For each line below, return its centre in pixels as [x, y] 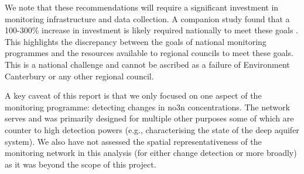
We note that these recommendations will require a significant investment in [142, 7]
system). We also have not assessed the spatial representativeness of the [133, 141]
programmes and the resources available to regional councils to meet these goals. [149, 53]
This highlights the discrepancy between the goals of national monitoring [136, 41]
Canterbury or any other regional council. [79, 76]
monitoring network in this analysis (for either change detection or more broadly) [151, 153]
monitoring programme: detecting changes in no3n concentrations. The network [147, 107]
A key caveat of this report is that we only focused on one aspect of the [133, 95]
